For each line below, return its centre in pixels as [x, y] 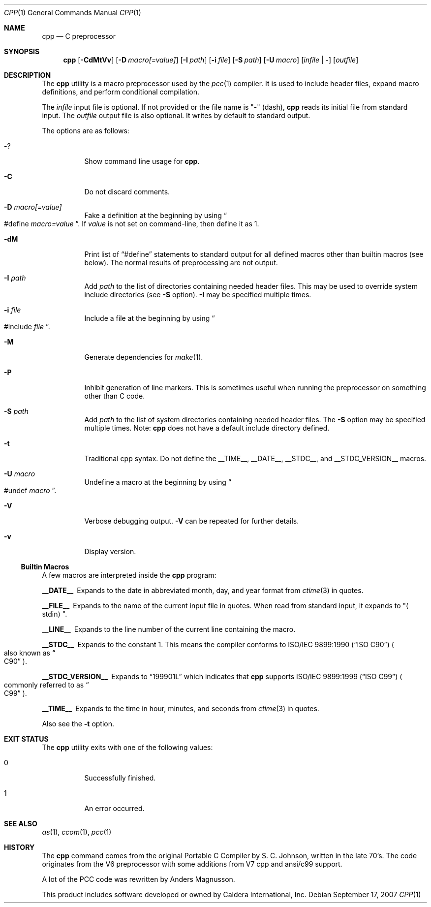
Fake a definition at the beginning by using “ [155, 215]
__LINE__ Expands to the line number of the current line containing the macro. [169, 629]
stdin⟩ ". [55, 614]
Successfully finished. [120, 778]
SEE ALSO [21, 824]
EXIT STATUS [26, 739]
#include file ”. [27, 327]
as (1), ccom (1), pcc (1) [77, 832]
